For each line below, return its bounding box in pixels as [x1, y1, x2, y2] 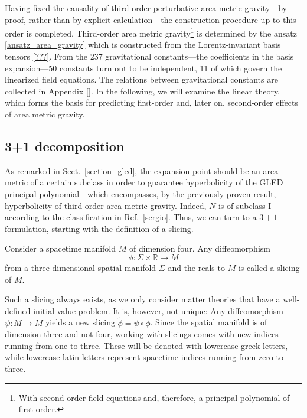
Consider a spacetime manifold [5, 242, 116, 254]
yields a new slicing [45, 316, 115, 328]
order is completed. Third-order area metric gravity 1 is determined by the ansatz [5, 25, 297, 39]
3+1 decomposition [5, 136, 125, 155]
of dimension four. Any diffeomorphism [129, 242, 270, 254]
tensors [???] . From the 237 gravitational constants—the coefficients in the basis [5, 50, 294, 63]
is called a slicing [238, 261, 300, 273]
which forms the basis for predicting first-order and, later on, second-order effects [5, 96, 299, 109]
